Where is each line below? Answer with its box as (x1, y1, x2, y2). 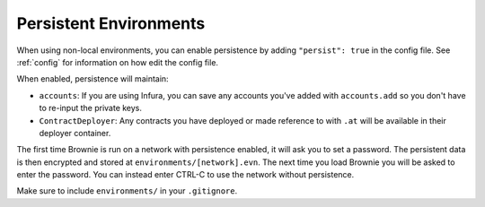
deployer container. (39, 127, 111, 138)
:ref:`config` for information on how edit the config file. (16, 56, 219, 67)
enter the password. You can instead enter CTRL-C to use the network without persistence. (16, 169, 355, 180)
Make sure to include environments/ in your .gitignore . (16, 185, 238, 196)
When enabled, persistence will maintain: (16, 73, 170, 84)
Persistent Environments (16, 13, 206, 33)
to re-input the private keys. (39, 103, 143, 114)
